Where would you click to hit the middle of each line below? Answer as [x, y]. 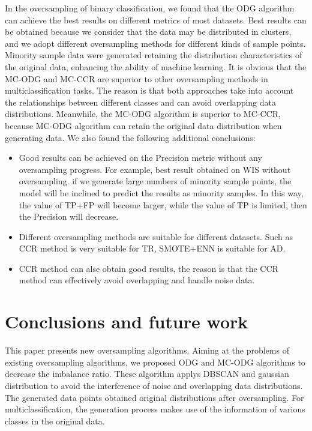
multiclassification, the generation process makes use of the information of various [155, 409]
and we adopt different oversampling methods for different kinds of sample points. [155, 43]
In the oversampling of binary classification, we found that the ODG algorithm [150, 8]
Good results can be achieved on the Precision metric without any [140, 158]
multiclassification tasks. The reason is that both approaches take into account [149, 90]
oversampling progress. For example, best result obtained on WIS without [155, 169]
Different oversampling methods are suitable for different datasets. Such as [156, 236]
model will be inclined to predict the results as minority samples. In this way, [161, 192]
